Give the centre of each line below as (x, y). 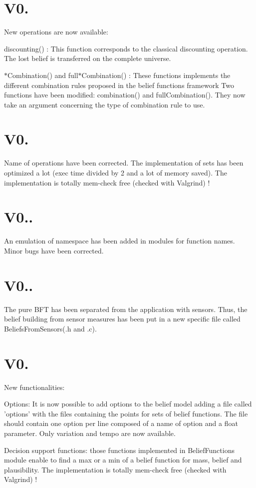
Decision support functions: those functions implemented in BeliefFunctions (119, 450)
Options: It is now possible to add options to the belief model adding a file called (128, 404)
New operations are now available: (56, 32)
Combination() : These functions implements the (156, 75)
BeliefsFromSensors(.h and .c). (50, 328)
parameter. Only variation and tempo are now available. (90, 433)
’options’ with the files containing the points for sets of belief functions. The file (126, 413)
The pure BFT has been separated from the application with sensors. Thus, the (126, 309)
